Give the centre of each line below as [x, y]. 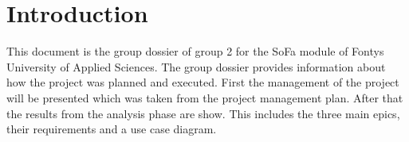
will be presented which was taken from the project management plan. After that [205, 97]
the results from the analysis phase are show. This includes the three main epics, [203, 113]
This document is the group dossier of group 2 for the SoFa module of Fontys [195, 51]
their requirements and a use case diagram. [112, 129]
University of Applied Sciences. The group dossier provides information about [196, 66]
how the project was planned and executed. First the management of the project [203, 82]
